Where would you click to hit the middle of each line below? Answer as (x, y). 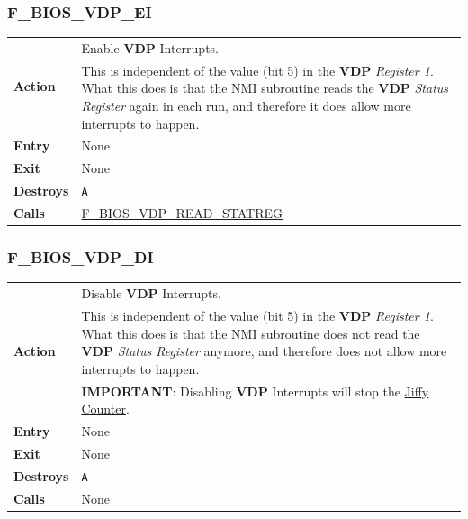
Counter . (105, 409)
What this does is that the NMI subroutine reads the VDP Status (265, 88)
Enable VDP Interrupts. (150, 47)
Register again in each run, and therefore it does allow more (246, 105)
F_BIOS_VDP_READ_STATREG (182, 213)
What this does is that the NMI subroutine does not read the (251, 333)
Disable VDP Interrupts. (151, 293)
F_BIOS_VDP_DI (81, 257)
